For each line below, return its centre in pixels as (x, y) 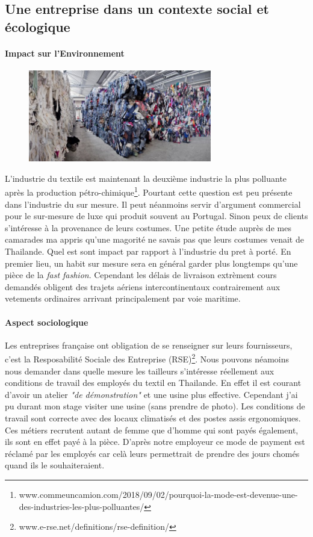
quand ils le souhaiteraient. (55, 465)
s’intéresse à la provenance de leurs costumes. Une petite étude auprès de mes (148, 227)
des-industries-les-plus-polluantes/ (82, 506)
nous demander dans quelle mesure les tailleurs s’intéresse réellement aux (140, 371)
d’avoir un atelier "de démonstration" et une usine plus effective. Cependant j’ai (151, 394)
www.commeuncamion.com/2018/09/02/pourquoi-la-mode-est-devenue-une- (158, 494)
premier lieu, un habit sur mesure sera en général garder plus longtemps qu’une (151, 263)
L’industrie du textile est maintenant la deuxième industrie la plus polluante (146, 178)
